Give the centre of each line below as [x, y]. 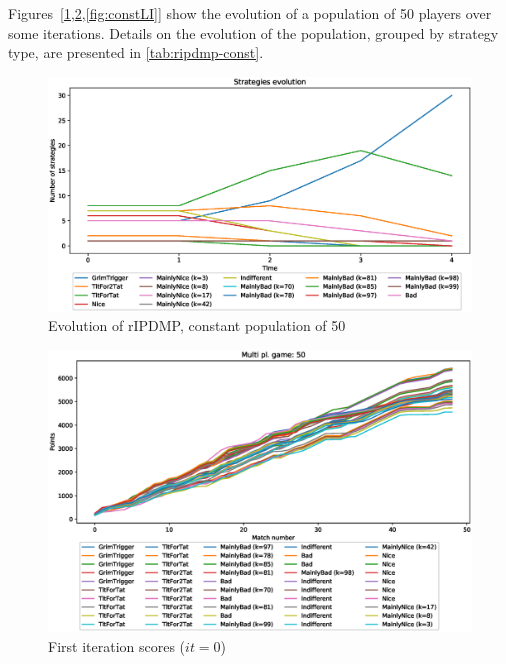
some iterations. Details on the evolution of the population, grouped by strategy [253, 32]
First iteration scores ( [117, 645]
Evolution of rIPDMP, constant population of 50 [197, 325]
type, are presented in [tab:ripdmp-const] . [136, 52]
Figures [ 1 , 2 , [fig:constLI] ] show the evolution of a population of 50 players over [250, 13]
